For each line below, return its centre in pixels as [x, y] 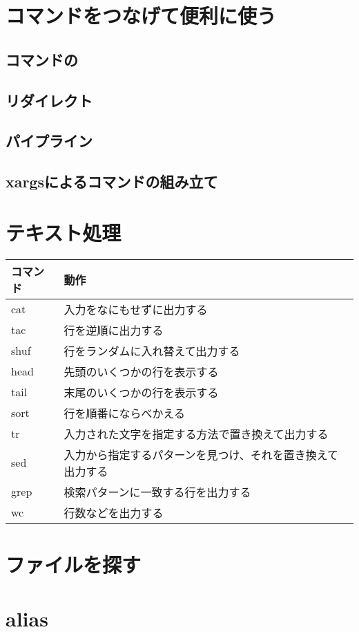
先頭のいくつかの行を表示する [141, 371]
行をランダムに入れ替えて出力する [152, 351]
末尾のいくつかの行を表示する [141, 392]
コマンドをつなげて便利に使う [141, 16]
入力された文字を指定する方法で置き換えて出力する [196, 434]
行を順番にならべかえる [124, 413]
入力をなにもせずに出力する [136, 309]
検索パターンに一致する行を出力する [157, 492]
